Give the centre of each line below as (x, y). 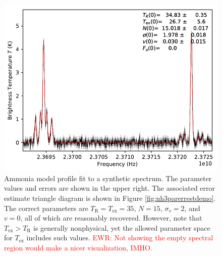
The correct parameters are (46, 208)
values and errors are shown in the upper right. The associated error (110, 188)
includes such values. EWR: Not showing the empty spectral (120, 238)
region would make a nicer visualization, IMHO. (78, 247)
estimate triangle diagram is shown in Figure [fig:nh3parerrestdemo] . (110, 198)
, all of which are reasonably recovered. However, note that (111, 218)
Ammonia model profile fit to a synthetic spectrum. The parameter (108, 178)
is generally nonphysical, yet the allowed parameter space (122, 227)
